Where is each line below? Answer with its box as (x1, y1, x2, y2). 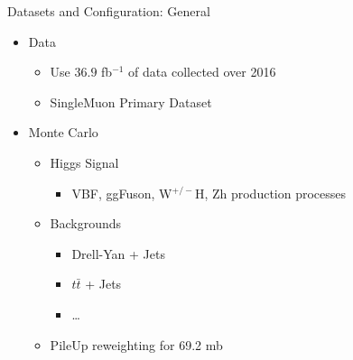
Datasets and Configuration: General (7, 2, 210, 20)
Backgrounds (50, 214, 122, 233)
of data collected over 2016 (128, 62, 276, 81)
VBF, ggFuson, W (71, 183, 172, 202)
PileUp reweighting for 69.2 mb (50, 335, 223, 354)
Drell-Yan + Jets (71, 244, 165, 263)
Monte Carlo (28, 123, 98, 142)
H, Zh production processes (194, 183, 347, 202)
